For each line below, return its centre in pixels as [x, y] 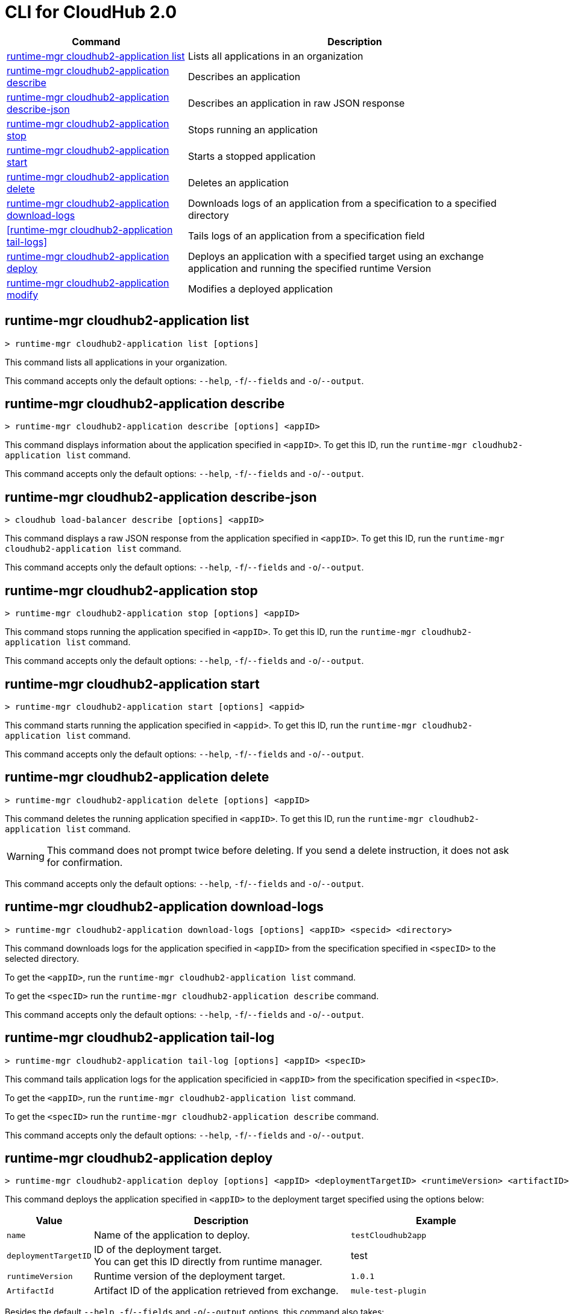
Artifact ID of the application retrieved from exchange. [216, 1291]
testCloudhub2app [388, 1235]
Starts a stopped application [252, 156]
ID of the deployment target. [158, 1250]
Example [436, 1221]
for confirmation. [85, 862]
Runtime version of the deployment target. [190, 1276]
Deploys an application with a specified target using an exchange [336, 256]
